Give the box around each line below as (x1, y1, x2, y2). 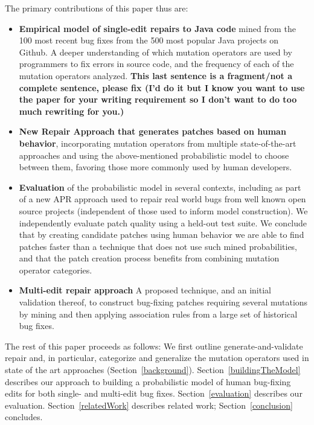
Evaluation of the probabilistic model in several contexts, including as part (19, 181, 301, 193)
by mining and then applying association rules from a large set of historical (19, 307, 298, 320)
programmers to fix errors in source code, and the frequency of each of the (19, 57, 294, 70)
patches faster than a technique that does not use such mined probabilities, (19, 240, 298, 252)
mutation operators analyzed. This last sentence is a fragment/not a (19, 69, 293, 81)
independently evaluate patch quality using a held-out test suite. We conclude (19, 216, 307, 229)
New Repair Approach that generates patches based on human (19, 125, 286, 138)
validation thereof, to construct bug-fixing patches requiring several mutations (19, 296, 308, 308)
